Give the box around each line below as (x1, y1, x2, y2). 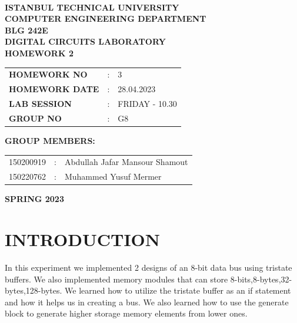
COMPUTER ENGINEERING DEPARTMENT (5, 12, 206, 25)
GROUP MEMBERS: (5, 134, 95, 146)
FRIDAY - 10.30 (118, 97, 177, 109)
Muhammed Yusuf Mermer (64, 170, 162, 183)
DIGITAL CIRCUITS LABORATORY (5, 35, 166, 48)
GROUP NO (9, 112, 62, 124)
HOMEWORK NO (9, 68, 88, 80)
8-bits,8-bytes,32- (230, 272, 292, 285)
